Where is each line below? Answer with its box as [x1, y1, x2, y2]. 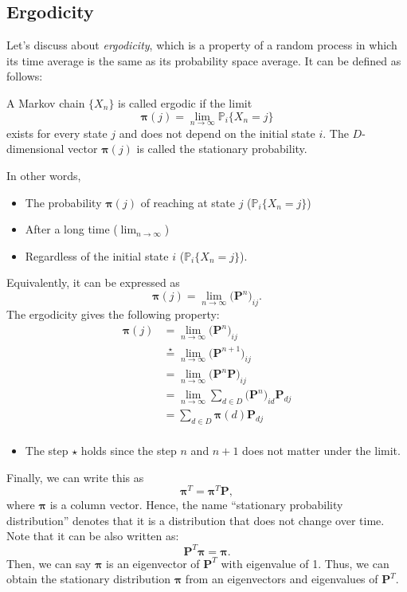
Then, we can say [6, 555, 92, 571]
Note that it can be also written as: [6, 527, 179, 544]
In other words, [6, 167, 81, 183]
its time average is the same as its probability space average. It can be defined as [6, 52, 401, 69]
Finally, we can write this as [6, 469, 144, 485]
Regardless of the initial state [25, 247, 169, 264]
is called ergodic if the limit [118, 94, 252, 111]
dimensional [6, 140, 65, 157]
